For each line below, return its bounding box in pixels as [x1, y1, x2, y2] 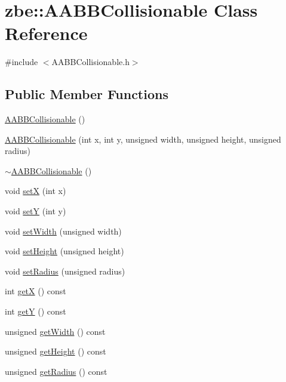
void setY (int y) [5, 205, 66, 217]
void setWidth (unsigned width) [5, 224, 122, 237]
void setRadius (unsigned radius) [5, 264, 125, 277]
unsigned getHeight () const [5, 345, 106, 358]
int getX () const [5, 285, 66, 297]
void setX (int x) [5, 184, 66, 197]
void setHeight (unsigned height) [5, 245, 124, 257]
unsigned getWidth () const [5, 325, 106, 337]
